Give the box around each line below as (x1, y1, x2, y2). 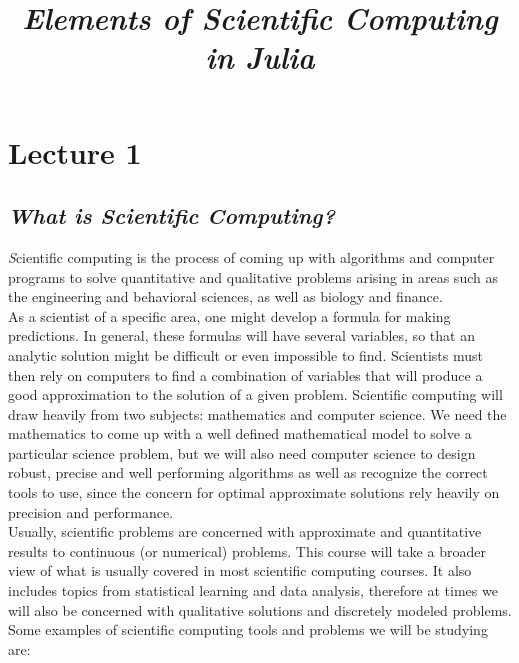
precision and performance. (8, 501, 174, 522)
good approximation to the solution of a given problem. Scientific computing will (8, 384, 503, 405)
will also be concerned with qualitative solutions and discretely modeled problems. (8, 599, 512, 620)
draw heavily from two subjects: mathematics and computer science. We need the (8, 403, 507, 424)
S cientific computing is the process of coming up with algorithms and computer (8, 246, 495, 267)
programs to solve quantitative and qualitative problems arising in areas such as (8, 266, 498, 287)
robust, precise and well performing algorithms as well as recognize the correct (8, 462, 488, 483)
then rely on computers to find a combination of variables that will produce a (8, 364, 483, 385)
